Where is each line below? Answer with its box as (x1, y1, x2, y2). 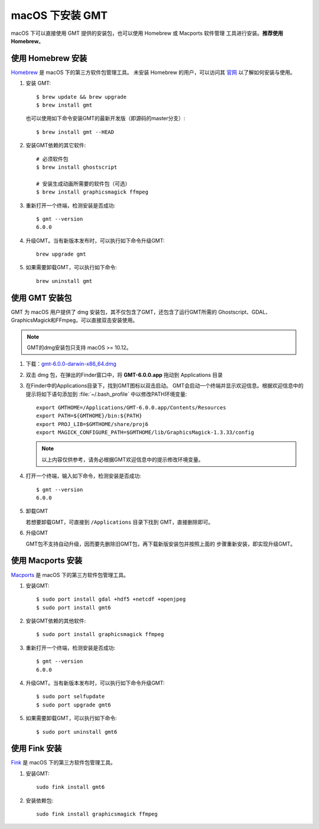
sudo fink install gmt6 (36, 784, 105, 791)
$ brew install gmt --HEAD (36, 128, 115, 136)
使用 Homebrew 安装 (11, 53, 87, 63)
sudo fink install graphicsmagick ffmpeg (36, 811, 158, 818)
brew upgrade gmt (36, 251, 86, 257)
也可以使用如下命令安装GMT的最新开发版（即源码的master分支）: (25, 115, 185, 122)
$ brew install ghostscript (36, 163, 118, 170)
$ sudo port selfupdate (36, 693, 105, 700)
